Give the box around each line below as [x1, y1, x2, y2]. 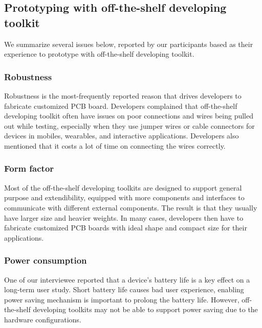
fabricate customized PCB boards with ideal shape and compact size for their [4, 222, 247, 233]
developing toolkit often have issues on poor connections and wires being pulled [4, 110, 253, 121]
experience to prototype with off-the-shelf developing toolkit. [4, 49, 194, 59]
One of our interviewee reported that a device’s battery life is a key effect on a [4, 274, 250, 285]
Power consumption [4, 254, 87, 267]
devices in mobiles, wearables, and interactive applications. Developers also [4, 130, 239, 141]
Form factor [4, 162, 54, 175]
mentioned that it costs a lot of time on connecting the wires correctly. [4, 140, 226, 151]
